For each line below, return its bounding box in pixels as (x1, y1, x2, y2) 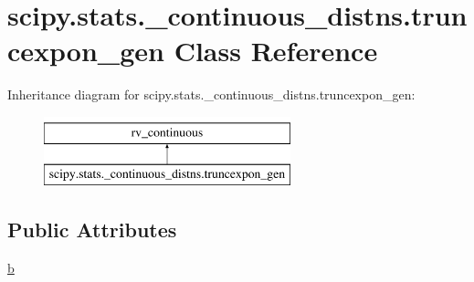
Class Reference (174, 32, 378, 69)
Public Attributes (7, 215, 177, 244)
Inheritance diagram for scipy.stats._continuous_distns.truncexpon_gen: (7, 85, 416, 104)
